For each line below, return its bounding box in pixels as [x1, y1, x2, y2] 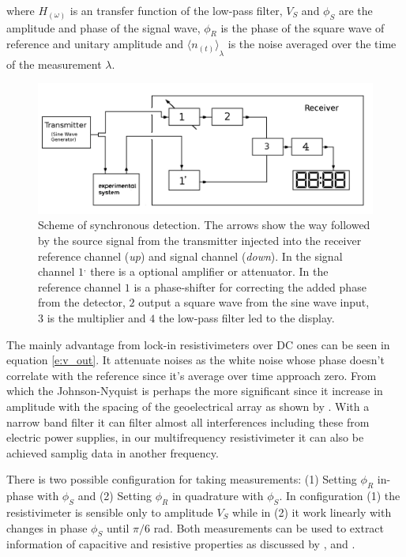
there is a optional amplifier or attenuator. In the [90, 263, 329, 280]
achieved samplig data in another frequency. [6, 444, 219, 461]
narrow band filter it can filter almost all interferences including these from [6, 413, 370, 430]
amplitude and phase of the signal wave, [6, 19, 201, 36]
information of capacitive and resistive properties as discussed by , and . [6, 536, 355, 552]
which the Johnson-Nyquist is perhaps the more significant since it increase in [6, 382, 383, 399]
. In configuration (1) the [279, 487, 400, 504]
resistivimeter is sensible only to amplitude [6, 503, 213, 520]
